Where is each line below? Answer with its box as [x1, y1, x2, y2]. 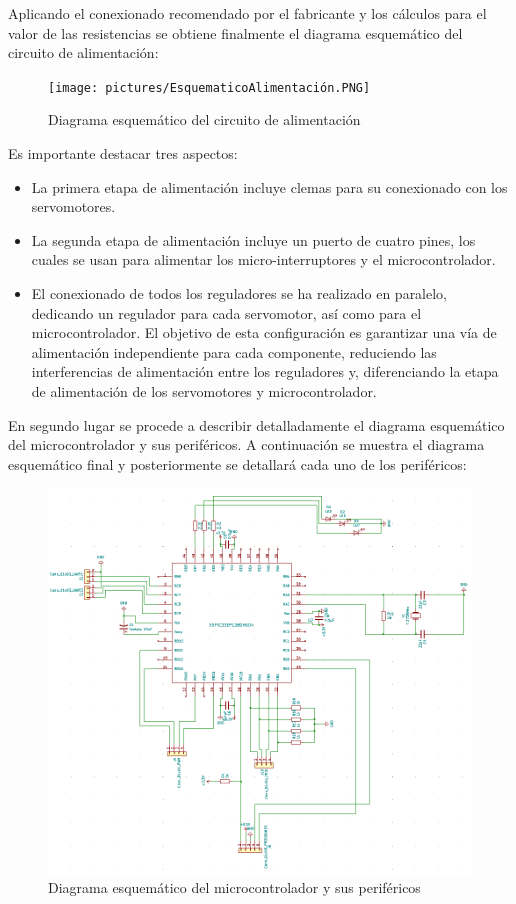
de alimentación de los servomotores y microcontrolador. [31, 380, 377, 401]
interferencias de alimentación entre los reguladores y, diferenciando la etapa [31, 361, 499, 382]
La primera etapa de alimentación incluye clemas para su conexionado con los [31, 176, 508, 197]
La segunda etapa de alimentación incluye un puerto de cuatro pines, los [31, 229, 476, 250]
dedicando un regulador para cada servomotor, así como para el [31, 302, 422, 323]
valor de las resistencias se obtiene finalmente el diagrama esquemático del [8, 22, 463, 43]
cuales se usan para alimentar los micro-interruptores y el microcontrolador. [31, 249, 496, 270]
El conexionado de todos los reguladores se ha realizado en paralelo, [31, 283, 448, 303]
